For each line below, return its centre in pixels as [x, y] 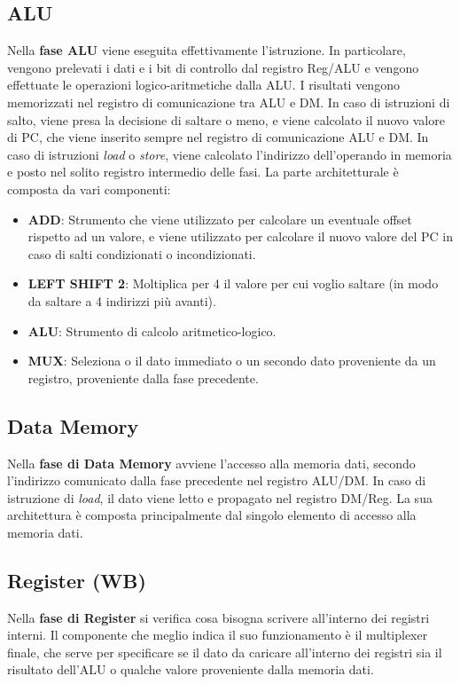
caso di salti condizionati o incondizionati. [142, 253]
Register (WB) [77, 580]
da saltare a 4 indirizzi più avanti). [122, 300]
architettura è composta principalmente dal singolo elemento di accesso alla [212, 515]
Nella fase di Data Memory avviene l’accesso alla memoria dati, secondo [211, 463]
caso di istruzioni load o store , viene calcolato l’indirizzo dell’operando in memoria [230, 154]
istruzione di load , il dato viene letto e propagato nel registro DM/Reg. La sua [220, 497]
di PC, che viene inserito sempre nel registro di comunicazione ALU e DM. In [218, 137]
